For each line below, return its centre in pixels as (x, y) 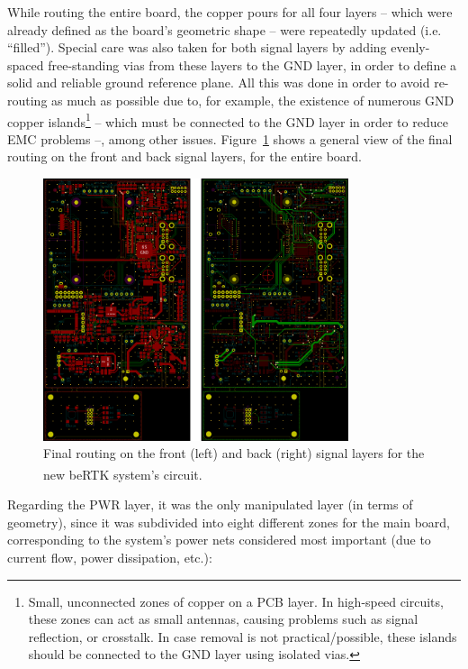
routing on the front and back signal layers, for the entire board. (184, 156)
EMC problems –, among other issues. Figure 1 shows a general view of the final (230, 138)
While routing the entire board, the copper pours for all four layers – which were (230, 12)
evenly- (410, 47)
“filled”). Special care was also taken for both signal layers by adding (197, 47)
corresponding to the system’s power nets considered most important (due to (219, 540)
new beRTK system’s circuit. (123, 474)
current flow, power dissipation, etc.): (110, 557)
